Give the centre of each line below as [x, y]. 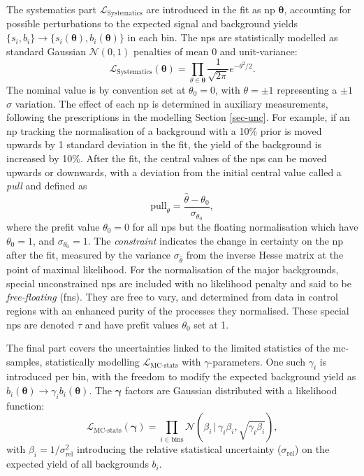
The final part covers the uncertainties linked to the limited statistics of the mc [176, 348]
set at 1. [211, 324]
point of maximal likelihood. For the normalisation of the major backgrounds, [173, 269]
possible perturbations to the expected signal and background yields [152, 23]
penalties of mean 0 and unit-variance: [216, 51]
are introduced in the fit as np [211, 9]
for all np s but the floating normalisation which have [245, 226]
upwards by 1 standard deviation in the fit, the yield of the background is [164, 144]
